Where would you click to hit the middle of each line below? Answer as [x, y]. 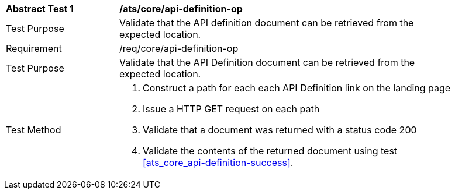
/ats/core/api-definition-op [181, 9]
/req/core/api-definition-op [179, 48]
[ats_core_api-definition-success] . [218, 163]
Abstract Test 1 [40, 9]
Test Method [34, 130]
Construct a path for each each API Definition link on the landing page [297, 88]
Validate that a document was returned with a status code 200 [280, 130]
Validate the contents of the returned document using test [270, 151]
